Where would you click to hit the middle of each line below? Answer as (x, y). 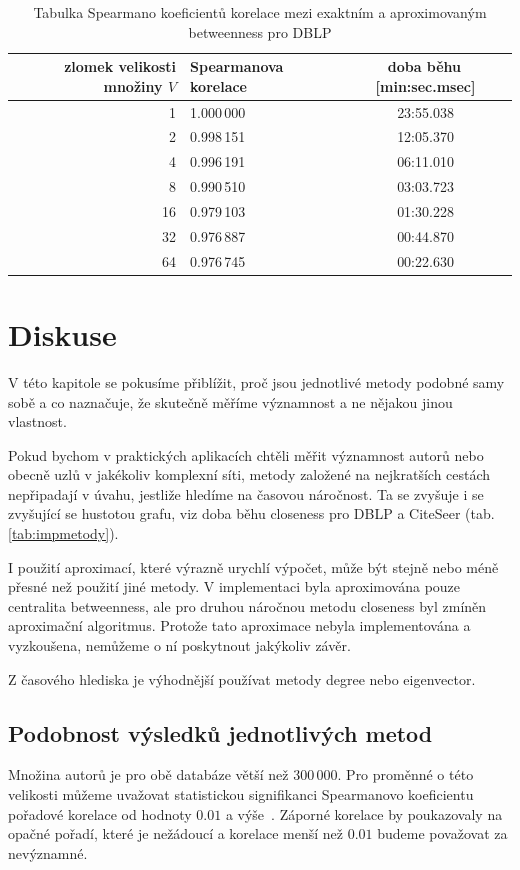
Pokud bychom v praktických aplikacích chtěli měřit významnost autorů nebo (246, 454)
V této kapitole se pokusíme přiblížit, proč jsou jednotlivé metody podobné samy (256, 381)
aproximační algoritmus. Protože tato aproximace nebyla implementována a (239, 625)
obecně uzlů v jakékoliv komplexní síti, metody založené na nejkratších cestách (249, 474)
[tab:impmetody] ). (63, 533)
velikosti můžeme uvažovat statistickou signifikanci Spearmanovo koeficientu (241, 794)
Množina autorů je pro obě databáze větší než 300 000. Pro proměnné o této (241, 774)
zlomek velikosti (120, 66)
